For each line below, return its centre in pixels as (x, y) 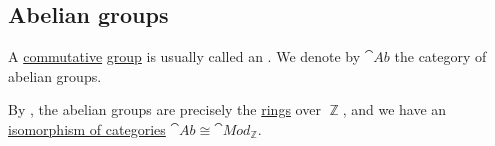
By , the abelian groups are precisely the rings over (164, 109)
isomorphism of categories (87, 128)
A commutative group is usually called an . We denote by (184, 56)
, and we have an (394, 109)
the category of (440, 56)
